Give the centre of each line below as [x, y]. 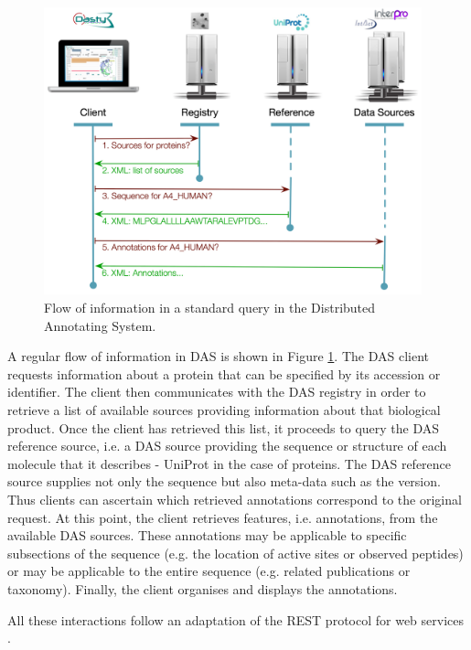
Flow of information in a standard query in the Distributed [210, 308]
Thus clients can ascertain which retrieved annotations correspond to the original [235, 499]
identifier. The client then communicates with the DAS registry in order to [217, 392]
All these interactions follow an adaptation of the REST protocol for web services [236, 619]
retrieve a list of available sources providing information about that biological [224, 409]
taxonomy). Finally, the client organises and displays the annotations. [203, 588]
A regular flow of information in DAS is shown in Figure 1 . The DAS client [218, 356]
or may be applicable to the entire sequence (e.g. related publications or [209, 571]
